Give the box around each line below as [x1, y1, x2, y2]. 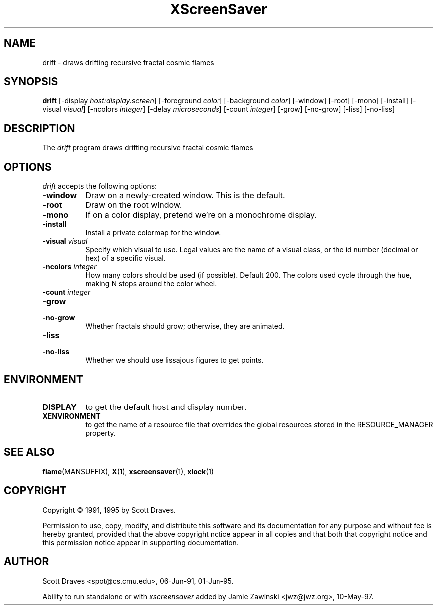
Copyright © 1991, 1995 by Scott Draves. [42, 505, 176, 514]
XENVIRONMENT [42, 411, 101, 420]
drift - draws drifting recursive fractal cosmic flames [42, 58, 214, 67]
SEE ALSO [4, 446, 55, 459]
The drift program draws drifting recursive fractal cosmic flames [42, 143, 253, 152]
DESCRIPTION [4, 122, 75, 135]
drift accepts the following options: [42, 182, 157, 191]
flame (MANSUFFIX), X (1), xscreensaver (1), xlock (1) [42, 467, 214, 476]
